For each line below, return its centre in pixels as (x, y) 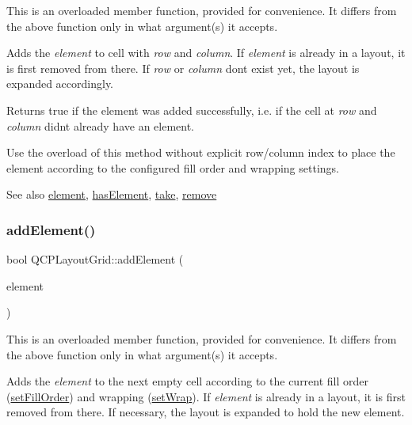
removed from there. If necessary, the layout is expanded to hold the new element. (206, 412)
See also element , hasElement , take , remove (112, 194)
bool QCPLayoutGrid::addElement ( (95, 259)
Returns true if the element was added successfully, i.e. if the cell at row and (192, 110)
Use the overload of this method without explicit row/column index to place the (201, 152)
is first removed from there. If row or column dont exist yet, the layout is (183, 68)
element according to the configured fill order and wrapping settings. (173, 167)
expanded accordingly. (60, 83)
